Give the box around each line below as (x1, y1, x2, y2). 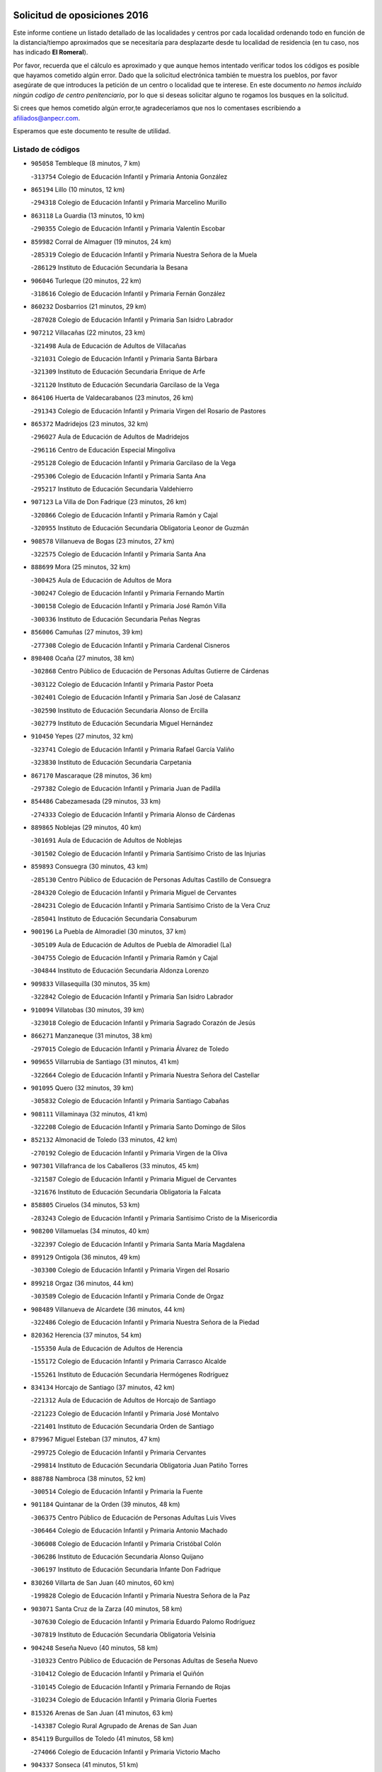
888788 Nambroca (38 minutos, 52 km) (30, 1474, 146, 1483)
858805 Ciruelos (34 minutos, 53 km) (30, 1201, 141, 1209)
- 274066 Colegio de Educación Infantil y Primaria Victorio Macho (30, 1747, 221, 1756)
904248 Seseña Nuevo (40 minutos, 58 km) (30, 1643, 158, 1652)
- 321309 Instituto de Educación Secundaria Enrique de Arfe (30, 367, 205, 376)
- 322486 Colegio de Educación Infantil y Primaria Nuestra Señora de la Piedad (30, 1318, 260, 1326)
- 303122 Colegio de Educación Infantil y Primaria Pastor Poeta (30, 680, 214, 688)
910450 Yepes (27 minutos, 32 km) (30, 732, 134, 741)
